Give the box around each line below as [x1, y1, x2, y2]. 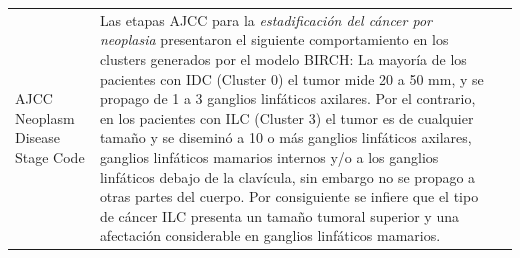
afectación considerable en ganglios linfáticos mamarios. [99, 225, 441, 246]
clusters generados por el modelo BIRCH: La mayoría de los [99, 48, 467, 69]
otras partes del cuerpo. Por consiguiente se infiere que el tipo [99, 186, 479, 207]
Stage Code [15, 146, 85, 167]
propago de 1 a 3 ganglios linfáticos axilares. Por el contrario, [99, 88, 476, 109]
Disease [15, 127, 61, 148]
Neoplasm [15, 107, 75, 128]
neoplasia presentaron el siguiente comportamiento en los [99, 29, 449, 50]
